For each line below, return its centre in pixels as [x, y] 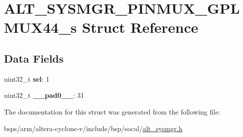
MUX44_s [40, 27]
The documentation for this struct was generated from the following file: [112, 111]
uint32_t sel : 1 [27, 79]
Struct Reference [140, 27]
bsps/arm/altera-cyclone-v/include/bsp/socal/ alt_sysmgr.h [93, 128]
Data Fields [34, 58]
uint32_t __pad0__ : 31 [44, 95]
